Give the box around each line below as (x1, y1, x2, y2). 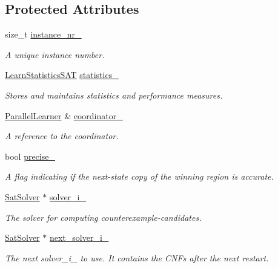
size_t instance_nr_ (5, 28, 82, 41)
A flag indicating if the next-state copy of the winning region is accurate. (5, 170, 274, 183)
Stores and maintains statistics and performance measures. (5, 88, 223, 101)
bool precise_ (5, 149, 55, 162)
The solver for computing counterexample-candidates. (5, 211, 202, 223)
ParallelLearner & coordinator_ (5, 109, 123, 122)
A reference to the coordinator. (5, 129, 119, 142)
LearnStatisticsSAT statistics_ (5, 68, 119, 81)
